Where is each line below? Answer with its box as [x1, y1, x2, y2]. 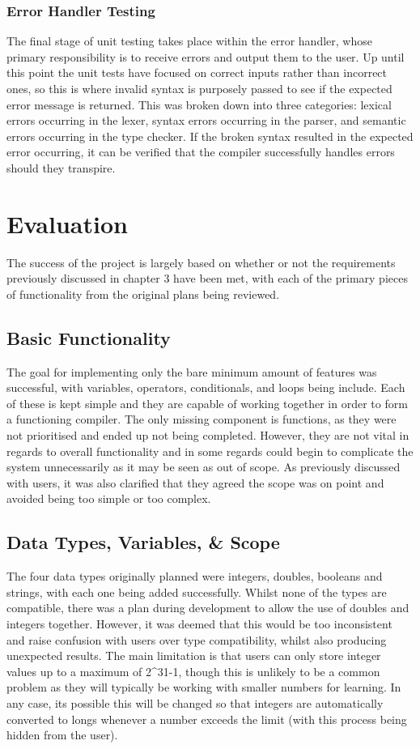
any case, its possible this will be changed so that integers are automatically [6, 694, 384, 711]
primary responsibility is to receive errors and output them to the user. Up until [6, 48, 405, 65]
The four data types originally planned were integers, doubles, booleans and [6, 568, 383, 585]
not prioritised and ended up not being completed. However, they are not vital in [6, 427, 409, 444]
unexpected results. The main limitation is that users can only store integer [6, 647, 381, 664]
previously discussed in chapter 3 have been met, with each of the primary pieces [6, 270, 408, 287]
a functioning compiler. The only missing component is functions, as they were [6, 411, 397, 428]
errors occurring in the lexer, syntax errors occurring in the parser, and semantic [6, 112, 406, 129]
